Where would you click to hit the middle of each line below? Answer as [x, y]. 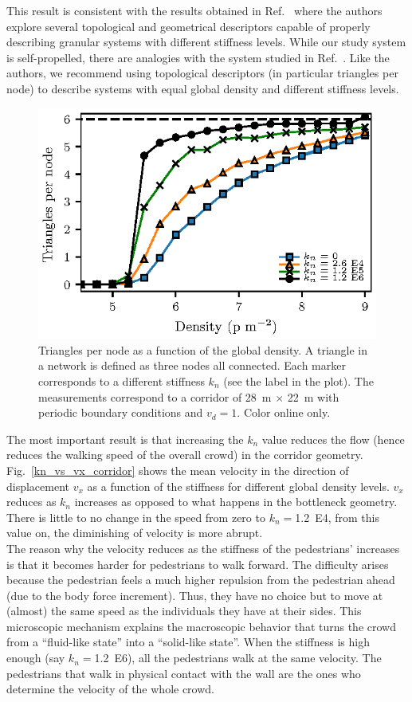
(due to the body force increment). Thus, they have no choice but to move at [195, 595]
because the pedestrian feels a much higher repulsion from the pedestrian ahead [201, 580]
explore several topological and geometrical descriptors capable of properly [188, 26]
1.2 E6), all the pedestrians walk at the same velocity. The [238, 658]
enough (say [36, 658]
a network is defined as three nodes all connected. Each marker [192, 365]
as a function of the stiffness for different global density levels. [238, 486]
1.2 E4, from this [337, 517]
